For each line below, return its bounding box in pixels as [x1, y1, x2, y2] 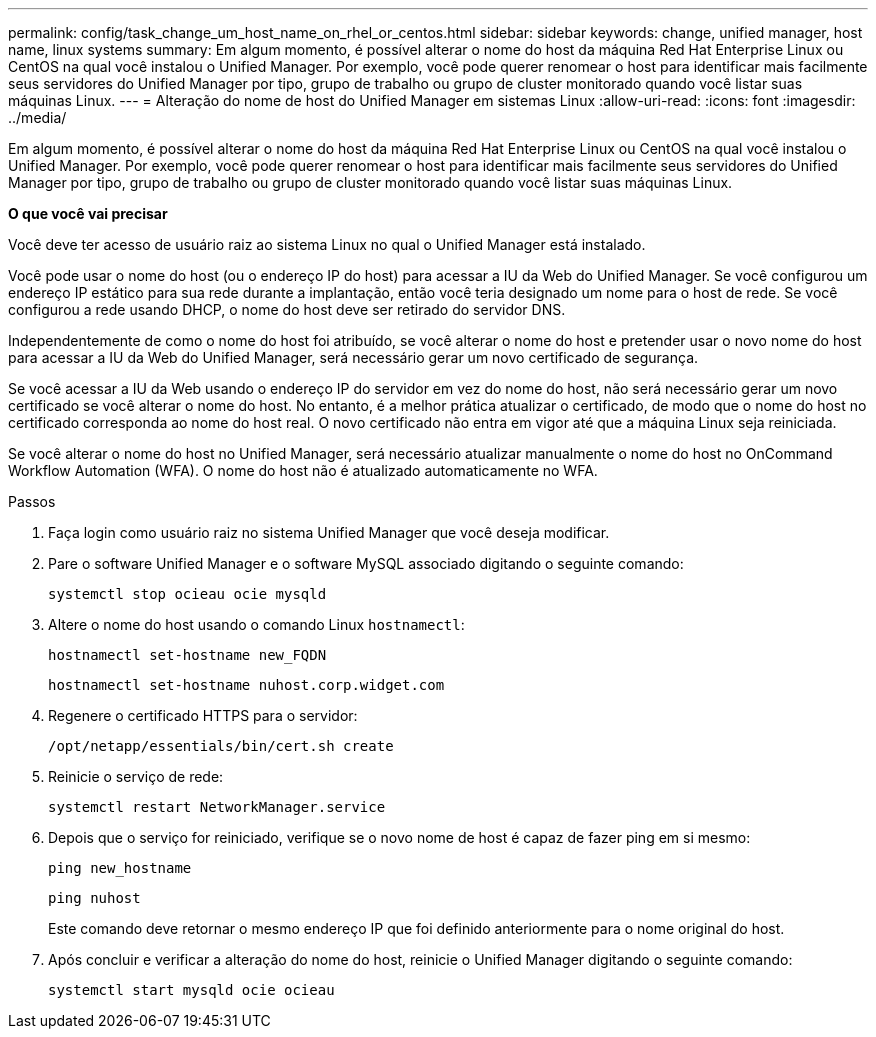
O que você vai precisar [8, 205, 168, 222]
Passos [8, 493, 56, 510]
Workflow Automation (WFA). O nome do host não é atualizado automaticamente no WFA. [8, 462, 598, 479]
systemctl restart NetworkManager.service [48, 799, 386, 815]
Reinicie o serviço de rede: [48, 768, 224, 785]
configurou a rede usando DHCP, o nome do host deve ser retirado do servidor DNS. [8, 301, 566, 318]
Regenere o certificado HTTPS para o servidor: [48, 707, 358, 724]
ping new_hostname [48, 860, 192, 876]
